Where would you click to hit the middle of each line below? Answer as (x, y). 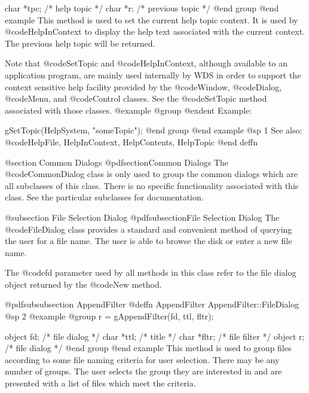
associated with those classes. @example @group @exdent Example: (129, 110)
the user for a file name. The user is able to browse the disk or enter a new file (149, 241)
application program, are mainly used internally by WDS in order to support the (153, 74)
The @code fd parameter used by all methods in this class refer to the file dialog (151, 272)
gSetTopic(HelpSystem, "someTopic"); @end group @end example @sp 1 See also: (154, 130)
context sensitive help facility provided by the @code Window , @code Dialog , (143, 86)
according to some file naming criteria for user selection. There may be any (142, 359)
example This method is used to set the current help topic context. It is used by (152, 19)
